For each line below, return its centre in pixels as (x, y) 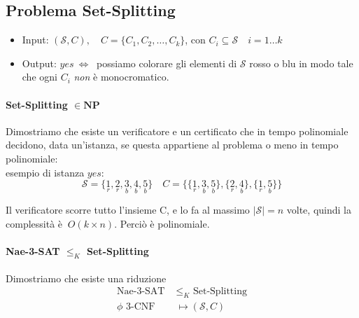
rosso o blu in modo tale (301, 63)
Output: (39, 63)
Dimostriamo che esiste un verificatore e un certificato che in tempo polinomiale (177, 131)
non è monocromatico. (121, 77)
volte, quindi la (319, 210)
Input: (35, 40)
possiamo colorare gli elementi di (167, 63)
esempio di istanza (45, 172)
